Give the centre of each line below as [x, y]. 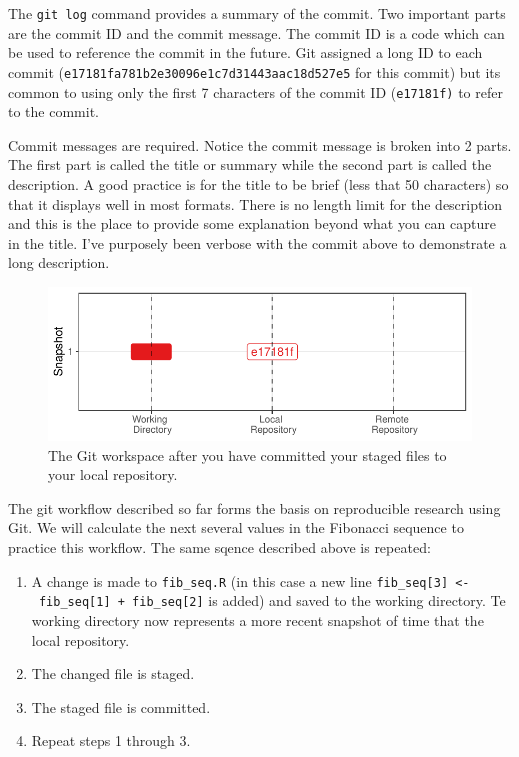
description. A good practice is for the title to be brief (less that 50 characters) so [258, 183]
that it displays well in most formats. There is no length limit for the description [255, 203]
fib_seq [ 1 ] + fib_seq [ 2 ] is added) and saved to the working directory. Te [272, 600]
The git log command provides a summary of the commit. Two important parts [257, 13]
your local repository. [113, 474]
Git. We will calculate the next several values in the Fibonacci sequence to [236, 527]
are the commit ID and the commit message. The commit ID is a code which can [256, 32]
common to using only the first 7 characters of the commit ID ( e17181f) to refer [255, 91]
